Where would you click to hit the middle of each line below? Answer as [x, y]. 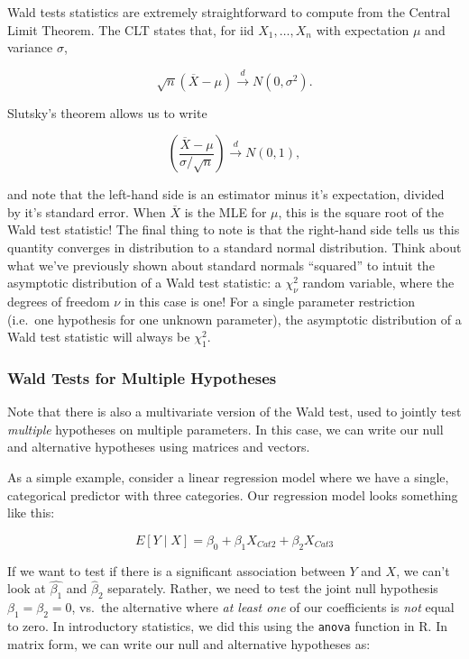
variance [30, 47]
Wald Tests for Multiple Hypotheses [142, 377]
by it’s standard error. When [87, 211]
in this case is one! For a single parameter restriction [269, 301]
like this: [31, 513]
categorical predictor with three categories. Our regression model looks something [233, 494]
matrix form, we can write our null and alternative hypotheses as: [189, 643]
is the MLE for [225, 211]
